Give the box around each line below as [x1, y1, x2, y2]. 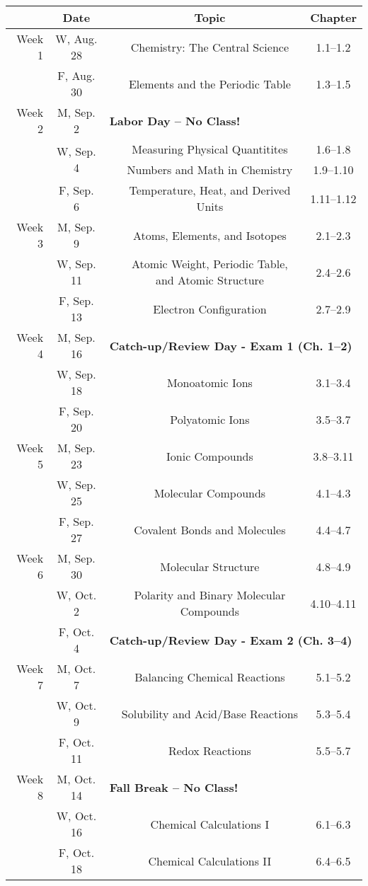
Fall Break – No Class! [109, 778, 238, 795]
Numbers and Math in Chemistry [127, 161, 293, 178]
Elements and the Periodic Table [128, 75, 291, 92]
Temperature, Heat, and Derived [129, 182, 291, 198]
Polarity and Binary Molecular [134, 587, 286, 603]
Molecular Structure [160, 558, 260, 575]
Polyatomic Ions [170, 410, 250, 427]
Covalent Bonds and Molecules [134, 521, 286, 538]
